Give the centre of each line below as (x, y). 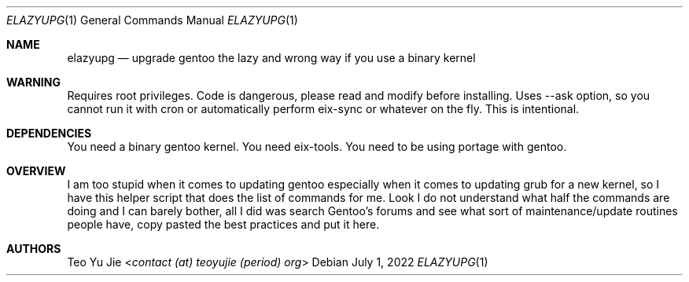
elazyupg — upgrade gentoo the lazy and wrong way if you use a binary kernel (271, 58)
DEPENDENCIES (49, 133)
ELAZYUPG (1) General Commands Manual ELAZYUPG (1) (152, 20)
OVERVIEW (36, 171)
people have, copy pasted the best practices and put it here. (223, 224)
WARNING (33, 82)
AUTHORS (34, 249)
